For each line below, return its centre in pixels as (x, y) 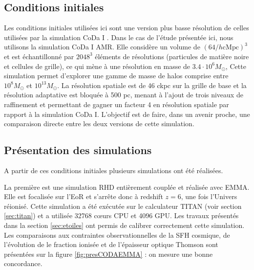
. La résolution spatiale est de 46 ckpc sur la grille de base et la (152, 85)
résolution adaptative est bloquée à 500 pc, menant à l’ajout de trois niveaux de (124, 95)
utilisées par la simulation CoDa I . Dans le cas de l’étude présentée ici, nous (119, 37)
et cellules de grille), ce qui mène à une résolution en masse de (97, 66)
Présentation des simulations (78, 150)
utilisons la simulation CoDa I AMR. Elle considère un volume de (102, 47)
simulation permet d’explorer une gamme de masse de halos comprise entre (116, 76)
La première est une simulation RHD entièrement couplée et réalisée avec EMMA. (127, 187)
